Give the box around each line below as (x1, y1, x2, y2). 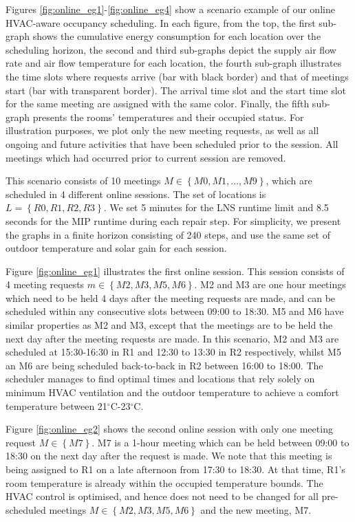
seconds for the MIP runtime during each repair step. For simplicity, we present (6, 213, 341, 228)
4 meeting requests (6, 277, 85, 292)
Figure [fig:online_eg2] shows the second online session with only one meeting (6, 422, 333, 436)
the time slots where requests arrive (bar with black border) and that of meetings (6, 69, 349, 83)
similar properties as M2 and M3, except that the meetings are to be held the (6, 318, 333, 332)
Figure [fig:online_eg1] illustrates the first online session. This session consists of (6, 263, 345, 278)
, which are (266, 173, 312, 188)
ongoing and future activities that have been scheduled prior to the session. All (6, 136, 338, 151)
